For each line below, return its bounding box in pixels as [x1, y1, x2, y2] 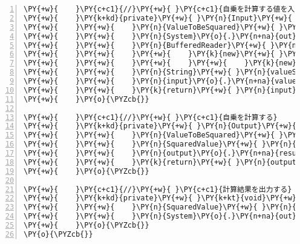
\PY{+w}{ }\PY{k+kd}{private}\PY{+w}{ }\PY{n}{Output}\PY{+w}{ [24, 122, 297, 131]
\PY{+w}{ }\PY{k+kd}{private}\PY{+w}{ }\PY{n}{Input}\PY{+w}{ [24, 13, 292, 22]
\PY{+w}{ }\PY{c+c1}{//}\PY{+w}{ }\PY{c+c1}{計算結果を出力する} [24, 185, 292, 194]
